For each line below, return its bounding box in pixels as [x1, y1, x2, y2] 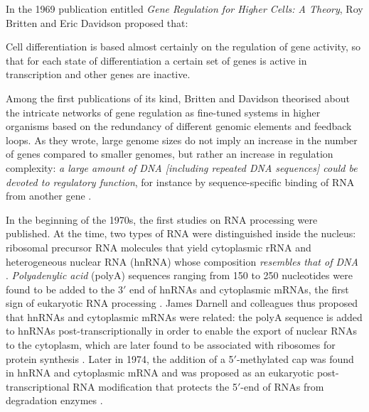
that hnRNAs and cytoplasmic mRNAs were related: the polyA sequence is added [6, 309, 363, 324]
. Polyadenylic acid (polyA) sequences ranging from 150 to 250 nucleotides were [6, 268, 353, 283]
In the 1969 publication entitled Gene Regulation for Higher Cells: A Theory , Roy [6, 1, 363, 16]
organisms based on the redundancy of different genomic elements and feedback [6, 119, 352, 134]
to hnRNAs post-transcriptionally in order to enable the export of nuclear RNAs [6, 323, 358, 338]
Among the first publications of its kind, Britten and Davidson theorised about [6, 90, 350, 105]
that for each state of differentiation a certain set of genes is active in [6, 53, 307, 67]
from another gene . [6, 188, 92, 203]
